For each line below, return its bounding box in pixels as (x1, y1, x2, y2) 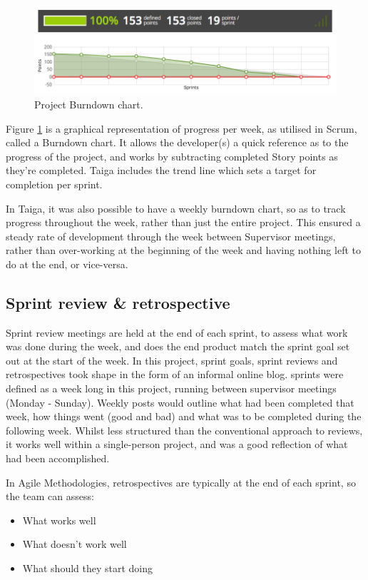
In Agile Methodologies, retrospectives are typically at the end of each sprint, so (6, 474, 356, 489)
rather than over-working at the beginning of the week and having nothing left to (6, 243, 361, 258)
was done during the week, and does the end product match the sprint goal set (6, 339, 350, 354)
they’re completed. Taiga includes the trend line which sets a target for (6, 163, 317, 178)
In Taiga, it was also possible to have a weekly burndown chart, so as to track (6, 200, 346, 215)
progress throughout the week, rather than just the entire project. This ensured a (6, 215, 361, 230)
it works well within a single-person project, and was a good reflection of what (6, 437, 348, 452)
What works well (22, 512, 96, 527)
